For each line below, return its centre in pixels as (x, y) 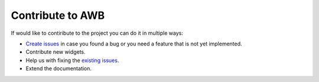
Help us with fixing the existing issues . (72, 60)
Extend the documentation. (58, 68)
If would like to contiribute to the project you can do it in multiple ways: (97, 33)
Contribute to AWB (58, 15)
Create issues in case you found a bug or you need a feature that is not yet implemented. (134, 44)
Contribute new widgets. (56, 52)
